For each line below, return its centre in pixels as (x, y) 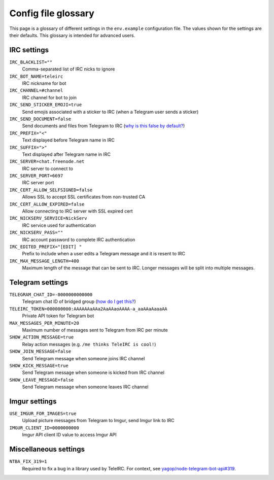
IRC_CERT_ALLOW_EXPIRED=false (47, 204)
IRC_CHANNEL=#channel (36, 91)
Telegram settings (39, 282)
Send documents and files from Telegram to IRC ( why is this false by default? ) (104, 126)
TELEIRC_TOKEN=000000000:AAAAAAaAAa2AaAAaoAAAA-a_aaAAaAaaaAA (88, 309)
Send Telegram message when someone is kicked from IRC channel (93, 372)
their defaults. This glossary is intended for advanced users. (72, 35)
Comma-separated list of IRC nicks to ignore (68, 69)
